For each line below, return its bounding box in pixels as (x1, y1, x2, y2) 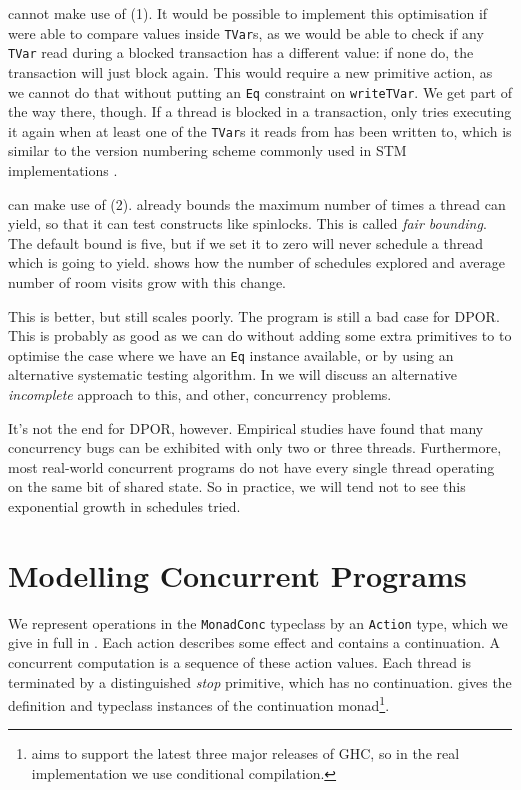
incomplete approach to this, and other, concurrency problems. (8, 384, 392, 404)
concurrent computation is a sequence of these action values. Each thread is (8, 651, 472, 672)
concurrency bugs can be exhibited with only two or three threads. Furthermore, (8, 437, 502, 458)
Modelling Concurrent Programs (8, 554, 467, 595)
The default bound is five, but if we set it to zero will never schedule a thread (8, 232, 484, 253)
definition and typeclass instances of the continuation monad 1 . (8, 692, 390, 715)
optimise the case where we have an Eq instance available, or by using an (8, 344, 454, 365)
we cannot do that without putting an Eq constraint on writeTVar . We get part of (8, 81, 513, 102)
